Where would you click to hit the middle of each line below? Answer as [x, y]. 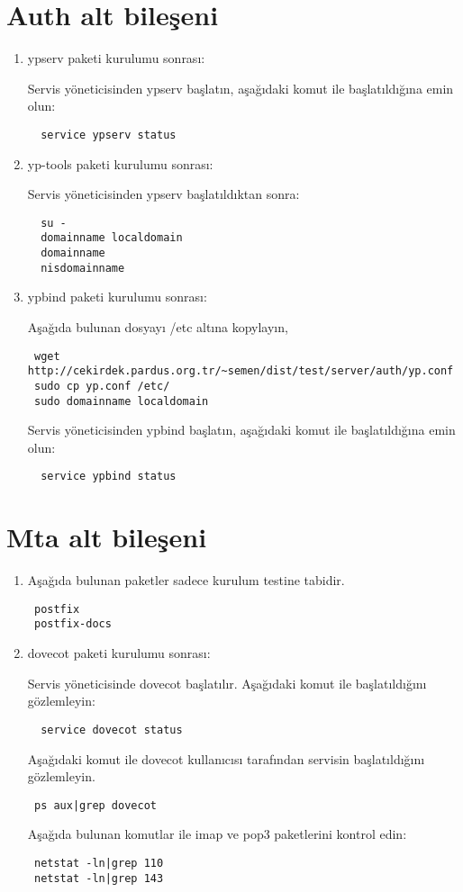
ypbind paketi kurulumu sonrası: [117, 297]
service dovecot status [112, 730]
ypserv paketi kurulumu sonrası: [116, 58]
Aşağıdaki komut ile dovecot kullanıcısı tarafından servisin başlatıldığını [226, 758]
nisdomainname [83, 268]
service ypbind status [109, 477]
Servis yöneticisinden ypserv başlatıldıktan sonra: [163, 194]
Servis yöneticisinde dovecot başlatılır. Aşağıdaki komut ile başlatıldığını [227, 683]
